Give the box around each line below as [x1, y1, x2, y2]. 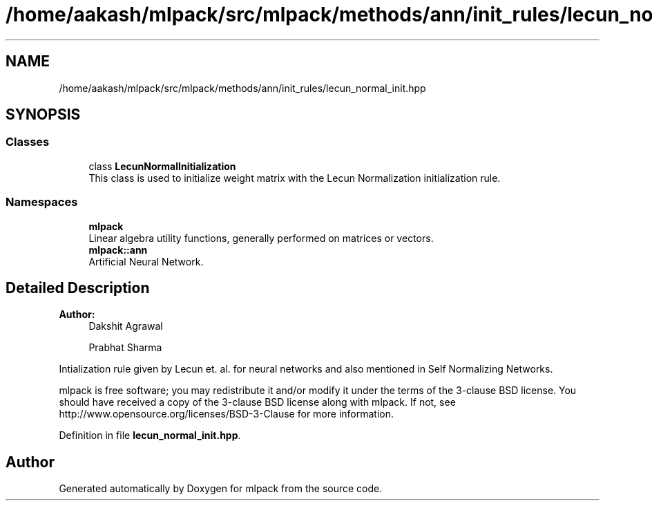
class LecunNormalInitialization [88, 160, 236, 172]
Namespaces [6, 195, 78, 209]
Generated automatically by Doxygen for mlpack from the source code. [59, 482, 383, 495]
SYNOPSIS [6, 106, 81, 124]
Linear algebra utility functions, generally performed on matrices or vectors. [88, 232, 434, 244]
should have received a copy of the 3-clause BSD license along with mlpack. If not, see [59, 396, 456, 409]
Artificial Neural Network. [88, 255, 204, 268]
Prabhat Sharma [88, 341, 162, 354]
